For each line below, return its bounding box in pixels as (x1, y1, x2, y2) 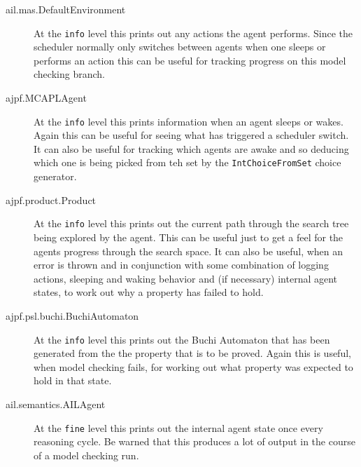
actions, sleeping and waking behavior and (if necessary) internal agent (34, 271, 338, 285)
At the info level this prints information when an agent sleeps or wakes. (34, 114, 344, 128)
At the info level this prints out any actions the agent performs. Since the (34, 25, 353, 40)
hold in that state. (34, 373, 112, 388)
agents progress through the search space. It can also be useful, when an (34, 243, 344, 258)
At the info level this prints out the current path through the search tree (34, 216, 349, 231)
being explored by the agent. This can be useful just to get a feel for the (34, 229, 344, 244)
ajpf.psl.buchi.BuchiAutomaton (6, 308, 139, 323)
